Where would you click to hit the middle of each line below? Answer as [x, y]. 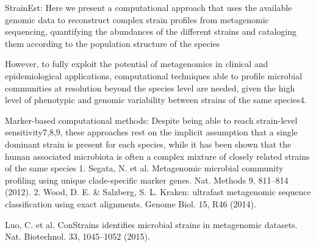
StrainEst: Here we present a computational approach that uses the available [149, 7]
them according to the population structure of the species [113, 43]
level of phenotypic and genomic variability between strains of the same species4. [156, 100]
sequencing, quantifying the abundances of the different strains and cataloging [151, 31]
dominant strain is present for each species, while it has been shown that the [148, 144]
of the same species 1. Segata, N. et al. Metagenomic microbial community [144, 168]
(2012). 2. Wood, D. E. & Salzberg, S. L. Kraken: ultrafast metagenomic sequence [158, 192]
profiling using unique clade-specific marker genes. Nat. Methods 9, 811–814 [147, 180]
